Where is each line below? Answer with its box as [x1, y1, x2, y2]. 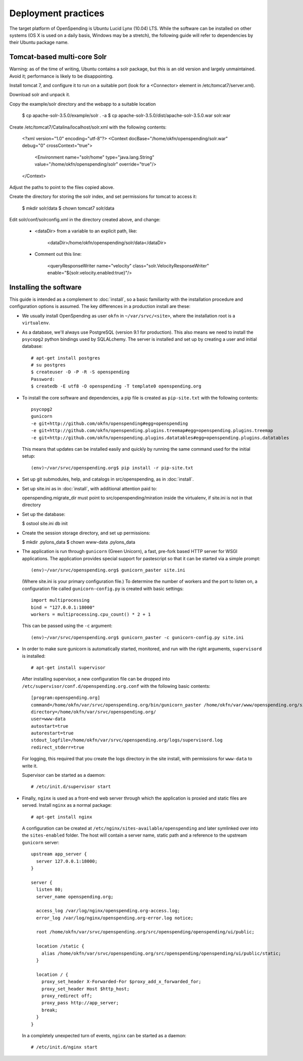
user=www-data [31, 716, 66, 722]
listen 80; [36, 887, 63, 892]
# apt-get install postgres [31, 355, 100, 361]
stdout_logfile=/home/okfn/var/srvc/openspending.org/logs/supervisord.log [31, 737, 223, 743]
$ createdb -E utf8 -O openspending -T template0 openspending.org [31, 383, 201, 389]
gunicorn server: [22, 839, 60, 845]
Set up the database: [22, 511, 66, 517]
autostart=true [31, 723, 69, 729]
